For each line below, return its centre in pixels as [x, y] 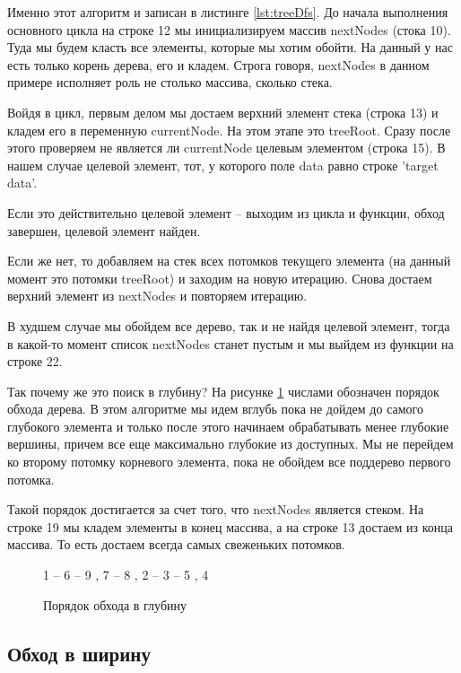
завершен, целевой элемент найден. [104, 230]
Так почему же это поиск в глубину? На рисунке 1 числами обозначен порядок [223, 391]
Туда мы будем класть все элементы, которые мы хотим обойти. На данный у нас [230, 47]
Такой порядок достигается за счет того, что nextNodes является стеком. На [216, 509]
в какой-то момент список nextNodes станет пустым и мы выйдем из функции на [230, 343]
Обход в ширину [79, 653]
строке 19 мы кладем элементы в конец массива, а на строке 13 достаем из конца [230, 526]
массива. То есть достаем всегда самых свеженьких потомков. [176, 544]
